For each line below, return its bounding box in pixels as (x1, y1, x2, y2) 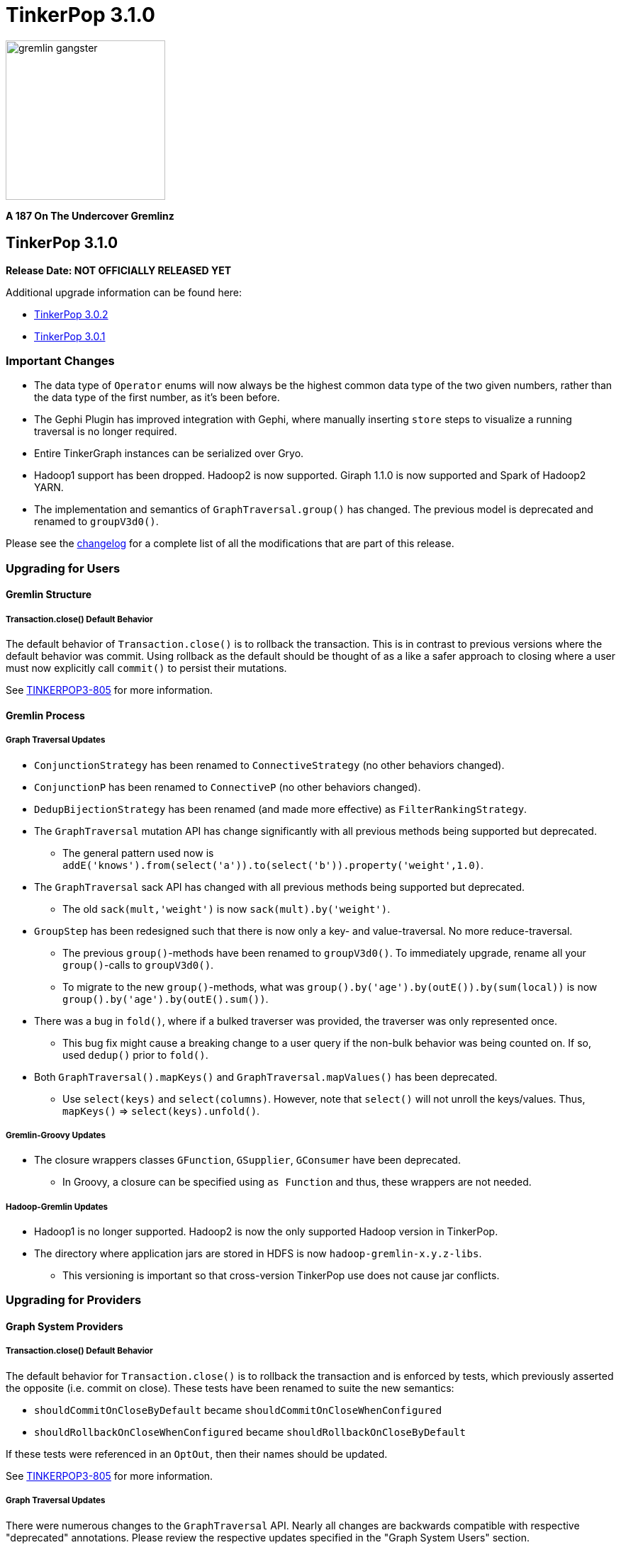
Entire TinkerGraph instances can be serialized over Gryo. (34, 447, 304, 460)
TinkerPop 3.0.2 (34, 308, 108, 320)
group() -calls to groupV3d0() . (62, 958, 214, 971)
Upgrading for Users (6, 561, 121, 575)
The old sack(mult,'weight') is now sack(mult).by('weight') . (62, 902, 391, 915)
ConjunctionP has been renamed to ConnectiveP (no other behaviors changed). (34, 780, 421, 793)
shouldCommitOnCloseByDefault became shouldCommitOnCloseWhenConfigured (34, 1403, 442, 1416)
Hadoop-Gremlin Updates (6, 1201, 108, 1212)
